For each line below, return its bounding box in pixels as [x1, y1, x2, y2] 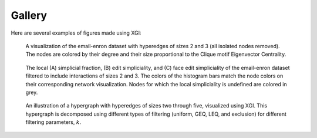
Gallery [11, 9, 47, 22]
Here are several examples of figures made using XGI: [11, 29, 141, 36]
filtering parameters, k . [25, 119, 82, 126]
